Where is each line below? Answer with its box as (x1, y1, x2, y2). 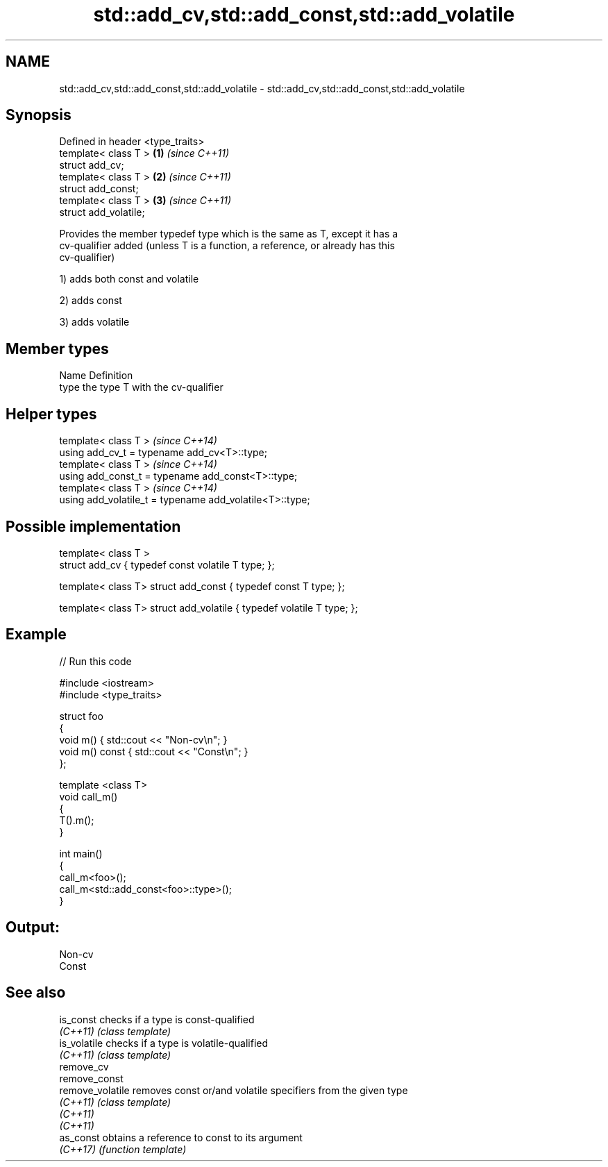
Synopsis (6, 106, 71, 124)
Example (6, 626, 67, 644)
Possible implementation (6, 517, 181, 535)
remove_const (59, 1072, 124, 1084)
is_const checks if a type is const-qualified (59, 1013, 255, 1025)
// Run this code (59, 655, 132, 667)
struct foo (59, 710, 103, 722)
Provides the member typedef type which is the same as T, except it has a (59, 228, 398, 240)
